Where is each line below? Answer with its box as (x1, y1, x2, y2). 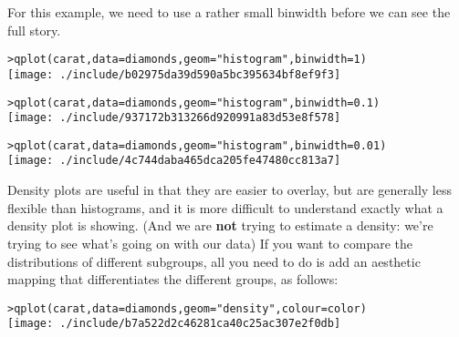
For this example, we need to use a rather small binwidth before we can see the (7, 3, 451, 21)
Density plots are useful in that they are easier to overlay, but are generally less (7, 180, 452, 199)
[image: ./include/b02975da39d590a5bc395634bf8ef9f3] (7, 67, 341, 81)
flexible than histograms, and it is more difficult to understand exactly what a (7, 198, 443, 217)
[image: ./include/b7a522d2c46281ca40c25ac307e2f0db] (7, 317, 341, 331)
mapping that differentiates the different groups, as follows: (7, 270, 339, 289)
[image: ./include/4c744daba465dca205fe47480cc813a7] (7, 154, 341, 168)
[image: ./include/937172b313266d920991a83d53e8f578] (7, 111, 341, 125)
